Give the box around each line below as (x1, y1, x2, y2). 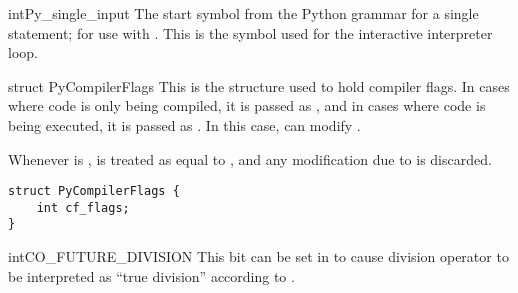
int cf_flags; (36, 200, 130, 215)
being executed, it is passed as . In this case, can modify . (8, 114, 361, 135)
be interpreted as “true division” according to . (8, 265, 295, 286)
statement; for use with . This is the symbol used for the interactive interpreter (8, 22, 493, 43)
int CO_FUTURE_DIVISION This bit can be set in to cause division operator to (8, 246, 509, 267)
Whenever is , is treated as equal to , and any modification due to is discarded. (8, 148, 492, 169)
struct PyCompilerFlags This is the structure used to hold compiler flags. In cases (8, 75, 510, 96)
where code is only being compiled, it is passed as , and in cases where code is (8, 95, 486, 116)
